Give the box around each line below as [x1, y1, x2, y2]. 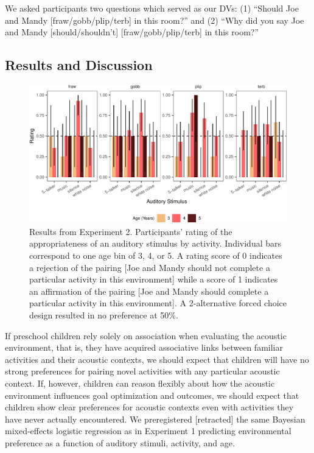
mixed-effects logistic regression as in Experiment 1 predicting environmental [5, 424, 291, 437]
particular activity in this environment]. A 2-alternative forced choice [29, 297, 287, 309]
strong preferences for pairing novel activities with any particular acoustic [5, 365, 280, 377]
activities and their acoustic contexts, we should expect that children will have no [5, 353, 309, 365]
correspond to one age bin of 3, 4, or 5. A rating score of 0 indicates [29, 249, 282, 262]
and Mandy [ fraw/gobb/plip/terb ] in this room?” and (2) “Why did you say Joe [5, 13, 304, 26]
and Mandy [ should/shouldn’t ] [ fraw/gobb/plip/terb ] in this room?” [5, 26, 259, 38]
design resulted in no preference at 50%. [29, 309, 178, 321]
